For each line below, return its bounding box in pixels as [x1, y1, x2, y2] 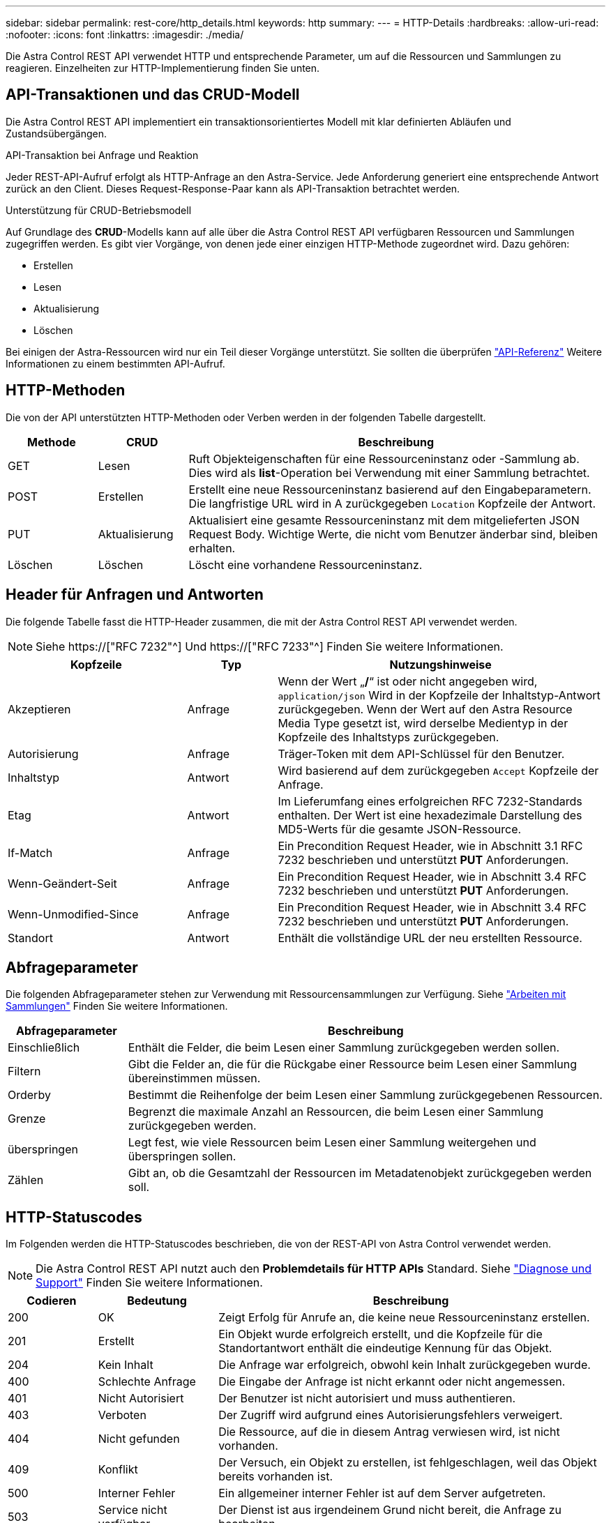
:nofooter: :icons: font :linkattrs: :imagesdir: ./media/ [6, 29, 244, 40]
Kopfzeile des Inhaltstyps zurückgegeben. [278, 729, 499, 744]
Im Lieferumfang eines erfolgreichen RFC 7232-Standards [278, 794, 582, 808]
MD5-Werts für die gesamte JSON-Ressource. [278, 821, 522, 836]
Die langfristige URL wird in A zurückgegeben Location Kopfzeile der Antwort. [188, 496, 596, 510]
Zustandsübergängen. [6, 127, 107, 139]
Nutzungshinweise [389, 657, 492, 672]
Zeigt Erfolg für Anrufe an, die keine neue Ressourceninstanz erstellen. [218, 1310, 590, 1325]
